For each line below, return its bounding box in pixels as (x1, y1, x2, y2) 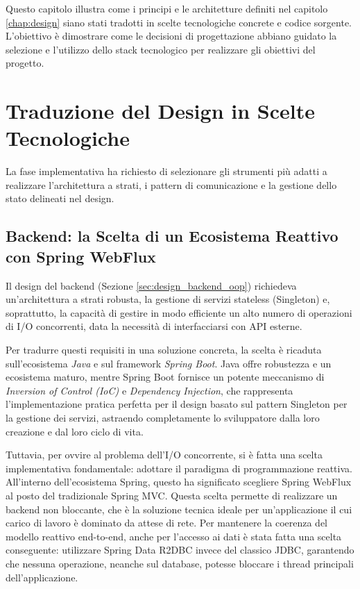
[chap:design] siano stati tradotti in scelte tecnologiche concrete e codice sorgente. (6, 15, 352, 29)
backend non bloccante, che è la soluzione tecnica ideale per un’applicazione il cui (6, 501, 352, 516)
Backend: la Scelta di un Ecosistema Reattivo (6, 225, 338, 247)
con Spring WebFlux (6, 245, 156, 267)
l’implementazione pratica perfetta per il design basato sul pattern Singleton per (6, 397, 348, 411)
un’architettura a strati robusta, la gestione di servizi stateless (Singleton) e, (6, 292, 330, 306)
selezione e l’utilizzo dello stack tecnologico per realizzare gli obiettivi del (6, 42, 316, 56)
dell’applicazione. (6, 570, 78, 584)
